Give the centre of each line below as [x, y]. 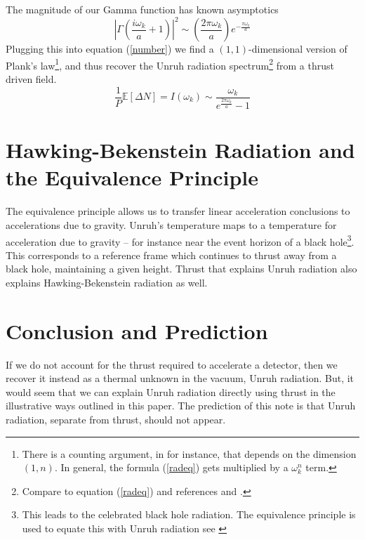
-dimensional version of [298, 49]
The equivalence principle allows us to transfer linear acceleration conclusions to [178, 211]
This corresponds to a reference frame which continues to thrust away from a [171, 255]
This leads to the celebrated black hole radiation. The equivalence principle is [189, 514]
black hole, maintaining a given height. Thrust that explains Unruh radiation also [181, 269]
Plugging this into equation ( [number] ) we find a [110, 49]
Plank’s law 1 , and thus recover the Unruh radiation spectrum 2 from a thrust [170, 64]
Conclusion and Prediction [137, 330]
